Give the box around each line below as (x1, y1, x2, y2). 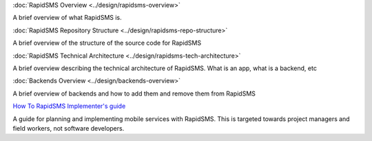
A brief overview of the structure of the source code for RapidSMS (12, 39, 202, 47)
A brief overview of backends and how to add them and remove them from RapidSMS (12, 89, 256, 98)
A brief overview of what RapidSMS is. (12, 14, 122, 22)
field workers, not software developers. (12, 124, 125, 132)
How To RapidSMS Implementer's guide (12, 102, 126, 110)
